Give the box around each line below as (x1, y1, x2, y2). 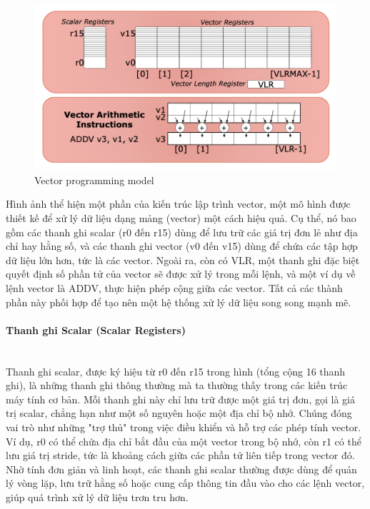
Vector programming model (34, 172, 154, 187)
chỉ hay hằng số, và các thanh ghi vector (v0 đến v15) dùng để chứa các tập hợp (6, 238, 358, 253)
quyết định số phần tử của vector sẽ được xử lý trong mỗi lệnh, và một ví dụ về (6, 266, 356, 281)
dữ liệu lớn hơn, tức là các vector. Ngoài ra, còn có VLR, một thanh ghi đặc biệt (6, 252, 360, 267)
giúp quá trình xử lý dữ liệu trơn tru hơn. (6, 489, 189, 504)
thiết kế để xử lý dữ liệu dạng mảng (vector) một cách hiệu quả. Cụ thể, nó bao (6, 211, 356, 225)
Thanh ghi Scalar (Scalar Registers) (6, 322, 186, 337)
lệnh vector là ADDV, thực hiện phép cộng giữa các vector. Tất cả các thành (6, 280, 343, 295)
